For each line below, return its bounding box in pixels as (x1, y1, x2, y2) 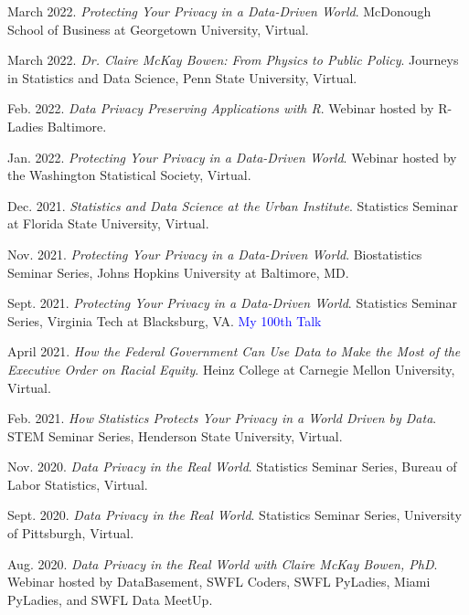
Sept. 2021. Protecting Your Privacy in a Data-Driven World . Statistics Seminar (7, 293, 458, 313)
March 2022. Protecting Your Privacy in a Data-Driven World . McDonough (7, 2, 432, 20)
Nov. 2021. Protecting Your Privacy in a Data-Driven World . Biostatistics (7, 244, 422, 263)
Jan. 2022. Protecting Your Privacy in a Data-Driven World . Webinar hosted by (7, 147, 457, 166)
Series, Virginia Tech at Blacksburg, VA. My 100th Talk (7, 311, 322, 330)
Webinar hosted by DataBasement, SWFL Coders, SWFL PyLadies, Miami (7, 572, 431, 591)
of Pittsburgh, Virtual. (7, 524, 134, 543)
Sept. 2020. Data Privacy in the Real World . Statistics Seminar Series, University (7, 505, 462, 525)
